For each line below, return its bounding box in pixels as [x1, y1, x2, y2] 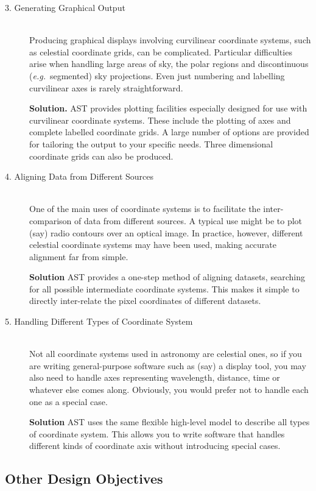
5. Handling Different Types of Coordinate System [5, 315, 193, 328]
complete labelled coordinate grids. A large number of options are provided [29, 125, 309, 138]
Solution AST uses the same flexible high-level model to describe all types [29, 415, 310, 428]
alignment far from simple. [29, 250, 128, 263]
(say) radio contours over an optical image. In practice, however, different [29, 226, 303, 239]
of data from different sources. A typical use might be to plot [74, 214, 303, 227]
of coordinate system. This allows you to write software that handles [29, 427, 285, 440]
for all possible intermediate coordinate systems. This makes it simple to [29, 282, 300, 295]
